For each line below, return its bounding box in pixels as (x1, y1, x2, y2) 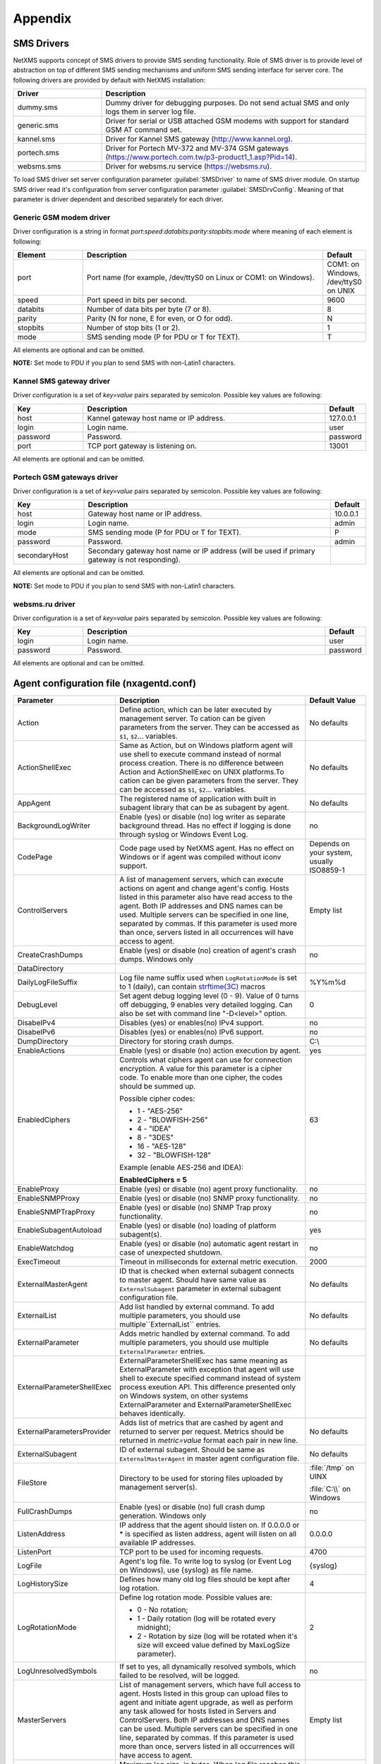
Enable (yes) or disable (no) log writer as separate (119, 812, 286, 822)
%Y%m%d (309, 977, 346, 987)
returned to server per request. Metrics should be (119, 1427, 284, 1437)
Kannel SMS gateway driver (13, 376, 111, 386)
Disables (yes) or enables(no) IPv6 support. (119, 1027, 265, 1037)
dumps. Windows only (119, 955, 193, 965)
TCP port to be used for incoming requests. (119, 1547, 264, 1557)
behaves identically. (119, 1408, 186, 1418)
